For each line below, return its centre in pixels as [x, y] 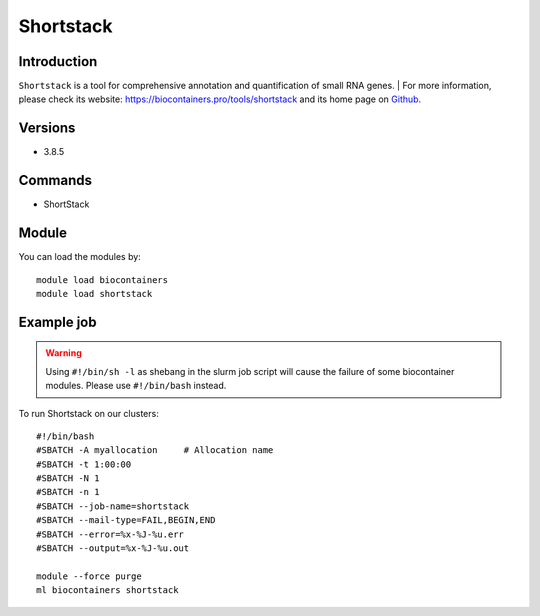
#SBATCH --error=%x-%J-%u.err [110, 534]
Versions [47, 128]
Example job [57, 321]
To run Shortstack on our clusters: [88, 413]
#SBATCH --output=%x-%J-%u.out [113, 548]
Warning [63, 353]
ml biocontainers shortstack [107, 590]
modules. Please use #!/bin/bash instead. [136, 386]
